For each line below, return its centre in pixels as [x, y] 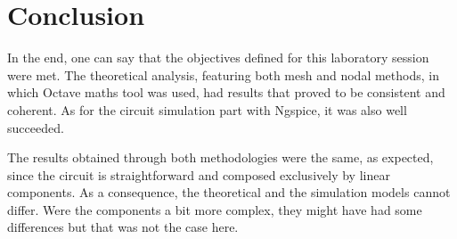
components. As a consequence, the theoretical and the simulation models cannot [229, 192]
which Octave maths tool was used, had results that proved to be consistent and [226, 92]
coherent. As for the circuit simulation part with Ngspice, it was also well [207, 109]
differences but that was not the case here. [123, 227]
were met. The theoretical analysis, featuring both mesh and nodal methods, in [223, 74]
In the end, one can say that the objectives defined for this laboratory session [218, 58]
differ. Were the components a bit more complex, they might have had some [215, 209]
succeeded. [36, 127]
